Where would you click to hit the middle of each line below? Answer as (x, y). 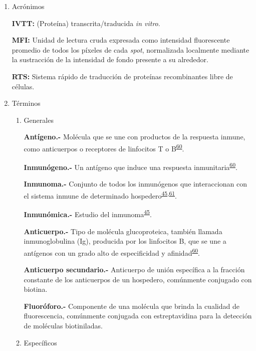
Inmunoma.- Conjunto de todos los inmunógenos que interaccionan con (136, 184)
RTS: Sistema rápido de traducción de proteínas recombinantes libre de (122, 76)
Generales (39, 120)
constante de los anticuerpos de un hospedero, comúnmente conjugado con (138, 279)
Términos (26, 103)
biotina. (36, 289)
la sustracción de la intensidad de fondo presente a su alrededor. (110, 59)
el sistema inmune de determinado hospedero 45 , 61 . (100, 195)
